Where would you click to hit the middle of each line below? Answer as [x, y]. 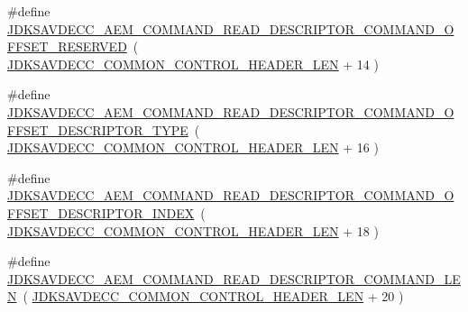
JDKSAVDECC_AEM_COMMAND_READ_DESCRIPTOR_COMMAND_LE [234, 278]
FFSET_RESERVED [67, 46]
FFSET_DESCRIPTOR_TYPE [98, 129]
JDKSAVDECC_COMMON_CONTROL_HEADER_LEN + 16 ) [193, 147]
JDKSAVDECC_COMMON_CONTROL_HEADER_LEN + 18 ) [193, 230]
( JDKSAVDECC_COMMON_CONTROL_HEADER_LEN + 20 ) [213, 296]
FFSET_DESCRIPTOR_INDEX [101, 212]
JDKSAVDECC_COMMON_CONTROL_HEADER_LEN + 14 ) [193, 64]
